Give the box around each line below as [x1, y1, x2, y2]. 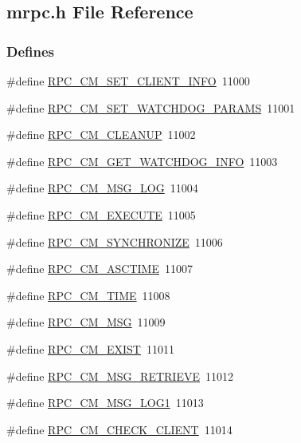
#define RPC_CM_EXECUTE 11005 [6, 206, 196, 223]
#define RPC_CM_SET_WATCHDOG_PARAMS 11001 [6, 99, 295, 116]
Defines [6, 41, 55, 61]
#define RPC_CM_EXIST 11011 [6, 340, 174, 357]
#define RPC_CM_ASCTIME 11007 [6, 260, 193, 277]
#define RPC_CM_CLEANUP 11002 [6, 126, 196, 143]
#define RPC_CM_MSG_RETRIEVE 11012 [6, 367, 233, 384]
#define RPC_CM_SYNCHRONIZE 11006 [6, 233, 223, 250]
